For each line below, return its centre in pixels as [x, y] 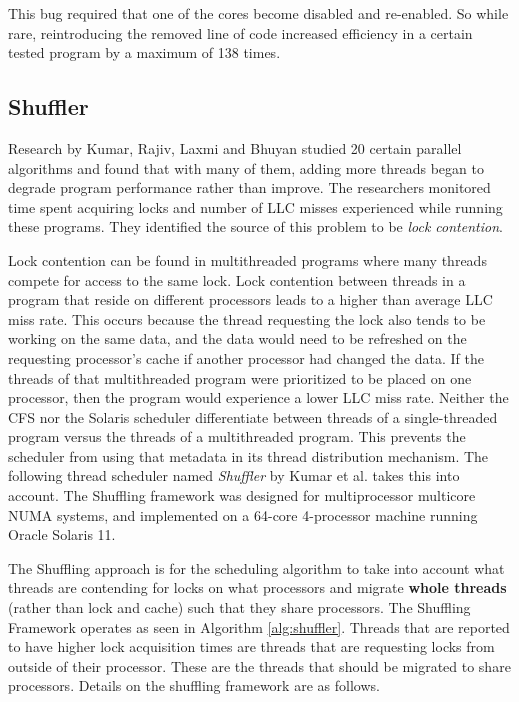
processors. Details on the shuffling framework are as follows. [194, 685]
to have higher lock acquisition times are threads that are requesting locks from [251, 646]
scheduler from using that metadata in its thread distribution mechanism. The [248, 455]
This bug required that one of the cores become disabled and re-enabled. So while [258, 13]
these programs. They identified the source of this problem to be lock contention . [255, 226]
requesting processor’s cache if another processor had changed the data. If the [246, 357]
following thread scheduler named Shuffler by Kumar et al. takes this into [234, 475]
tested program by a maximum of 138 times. [144, 52]
